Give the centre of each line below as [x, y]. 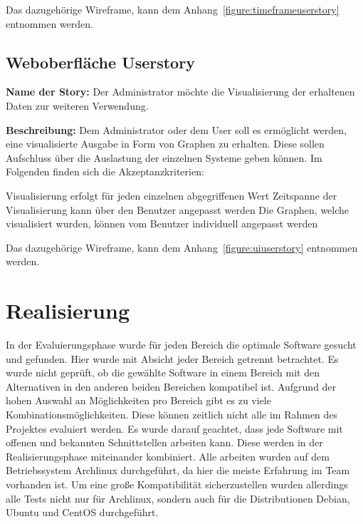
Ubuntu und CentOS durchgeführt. [82, 512]
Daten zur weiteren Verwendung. [77, 105]
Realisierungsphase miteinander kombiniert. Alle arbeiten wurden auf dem [168, 456]
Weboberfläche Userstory [100, 62]
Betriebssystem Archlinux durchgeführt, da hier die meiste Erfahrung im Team [178, 470]
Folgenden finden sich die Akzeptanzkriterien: [105, 171]
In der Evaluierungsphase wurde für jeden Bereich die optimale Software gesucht [181, 345]
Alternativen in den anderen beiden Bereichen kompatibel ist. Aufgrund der [171, 386]
